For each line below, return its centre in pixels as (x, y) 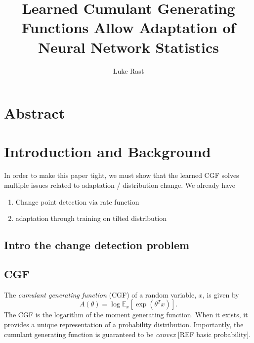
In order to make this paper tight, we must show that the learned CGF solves (122, 175)
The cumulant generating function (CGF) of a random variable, (100, 294)
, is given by (221, 294)
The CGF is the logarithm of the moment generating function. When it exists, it (126, 315)
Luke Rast (128, 70)
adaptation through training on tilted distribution (91, 218)
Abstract (35, 113)
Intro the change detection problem (97, 245)
